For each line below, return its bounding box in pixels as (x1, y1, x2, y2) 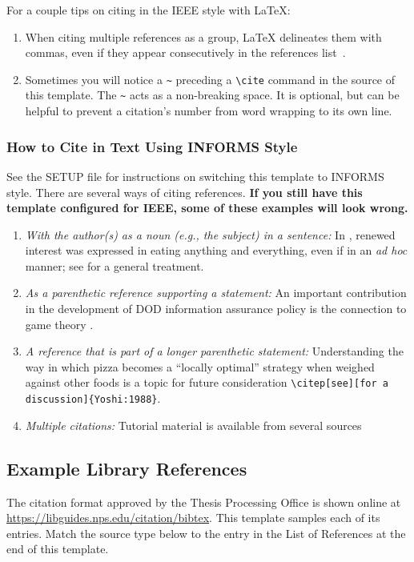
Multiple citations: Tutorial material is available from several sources (25, 416, 362, 433)
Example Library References (6, 456, 247, 480)
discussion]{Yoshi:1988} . (25, 390, 161, 407)
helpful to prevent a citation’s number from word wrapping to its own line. (25, 102, 392, 119)
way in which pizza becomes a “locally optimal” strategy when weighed (25, 358, 375, 375)
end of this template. (6, 540, 109, 557)
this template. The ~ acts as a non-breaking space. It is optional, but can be (25, 86, 400, 103)
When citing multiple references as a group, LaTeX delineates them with (25, 28, 382, 45)
